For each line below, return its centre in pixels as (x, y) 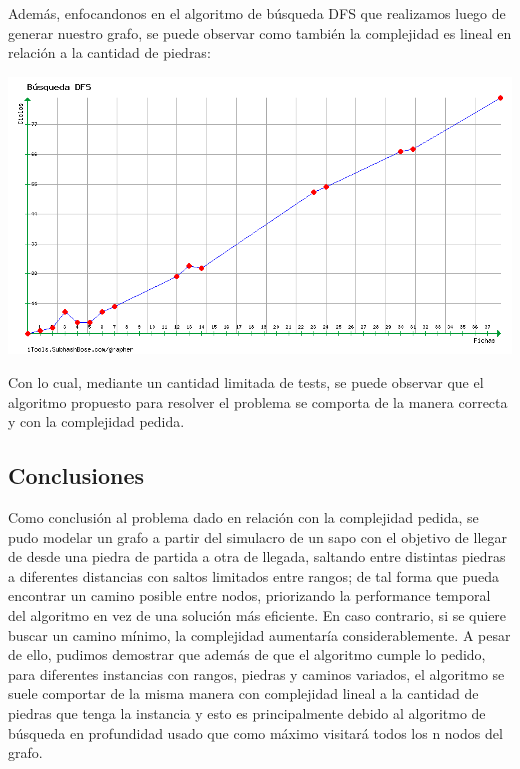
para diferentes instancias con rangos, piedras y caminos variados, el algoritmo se (256, 673)
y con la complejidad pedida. (96, 421)
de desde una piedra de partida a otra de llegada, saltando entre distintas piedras (257, 556)
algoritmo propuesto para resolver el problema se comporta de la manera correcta (258, 401)
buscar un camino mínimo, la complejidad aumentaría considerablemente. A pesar (259, 634)
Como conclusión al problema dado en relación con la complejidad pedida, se (243, 517)
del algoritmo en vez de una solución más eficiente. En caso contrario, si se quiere (257, 615)
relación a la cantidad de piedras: (109, 52)
